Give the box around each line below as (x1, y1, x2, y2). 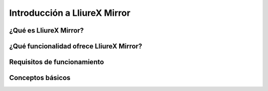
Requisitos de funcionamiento (9, 58, 104, 66)
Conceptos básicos (9, 74, 70, 82)
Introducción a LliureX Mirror (9, 7, 131, 18)
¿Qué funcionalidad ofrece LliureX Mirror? (9, 42, 142, 50)
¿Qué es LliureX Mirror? (9, 26, 84, 35)
